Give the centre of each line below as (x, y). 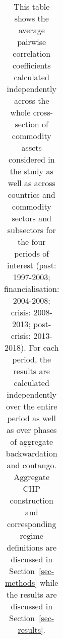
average (31, 30)
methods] (21, 583)
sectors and (31, 218)
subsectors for (31, 230)
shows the (31, 18)
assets (31, 147)
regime (31, 535)
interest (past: (31, 265)
